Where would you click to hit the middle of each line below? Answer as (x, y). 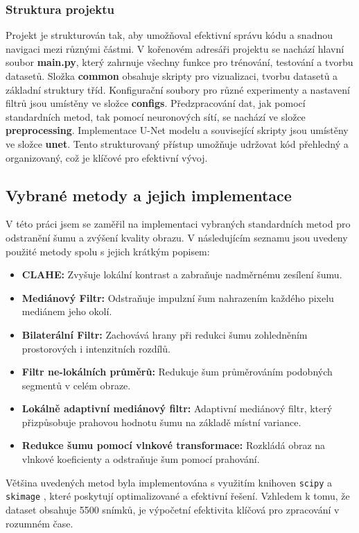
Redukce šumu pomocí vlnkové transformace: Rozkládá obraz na (174, 445)
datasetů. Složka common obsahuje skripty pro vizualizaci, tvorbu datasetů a (172, 76)
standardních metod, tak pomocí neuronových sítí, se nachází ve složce (156, 116)
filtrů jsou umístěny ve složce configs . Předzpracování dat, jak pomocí (156, 103)
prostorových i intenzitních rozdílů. (96, 348)
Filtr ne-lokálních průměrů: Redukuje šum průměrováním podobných (177, 372)
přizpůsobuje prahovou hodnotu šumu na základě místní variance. (161, 422)
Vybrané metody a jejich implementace (149, 195)
